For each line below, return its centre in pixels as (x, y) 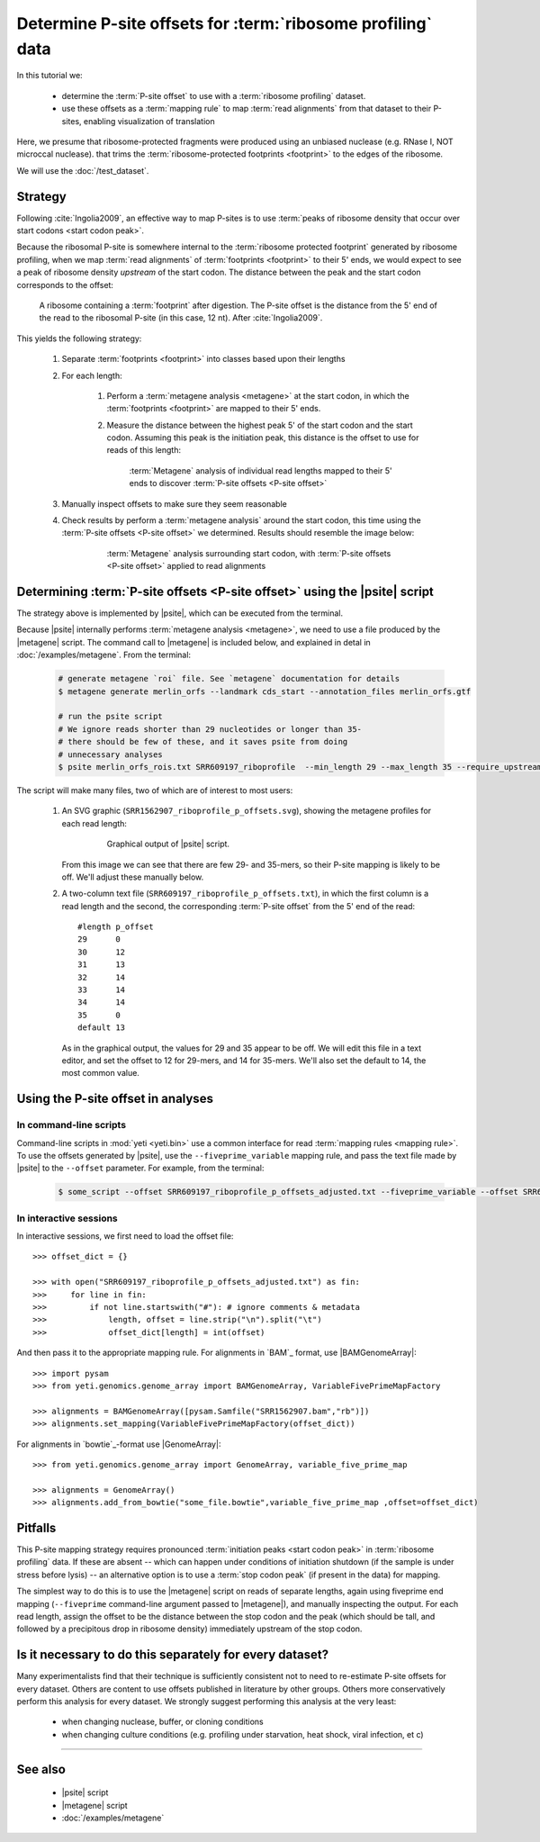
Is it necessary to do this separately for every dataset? (172, 1655)
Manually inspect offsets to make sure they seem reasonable (174, 503)
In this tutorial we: (49, 76)
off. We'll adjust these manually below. (133, 877)
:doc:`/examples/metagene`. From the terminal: (104, 655)
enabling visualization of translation (149, 121)
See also (41, 1769)
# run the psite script (111, 717)
